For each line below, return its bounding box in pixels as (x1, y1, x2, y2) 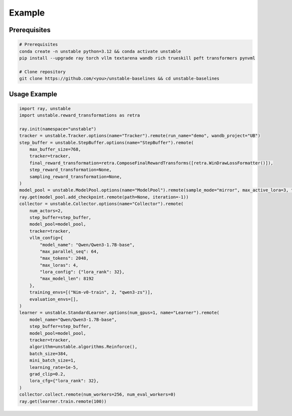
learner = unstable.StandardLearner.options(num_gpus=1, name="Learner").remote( (19, 310, 220, 316)
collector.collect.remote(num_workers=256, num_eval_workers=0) (19, 392, 176, 398)
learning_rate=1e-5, (29, 364, 79, 370)
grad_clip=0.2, (29, 371, 66, 377)
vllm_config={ (29, 235, 63, 241)
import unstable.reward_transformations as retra (19, 112, 140, 118)
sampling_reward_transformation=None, (29, 174, 122, 180)
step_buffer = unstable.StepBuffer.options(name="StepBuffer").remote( (19, 140, 194, 145)
